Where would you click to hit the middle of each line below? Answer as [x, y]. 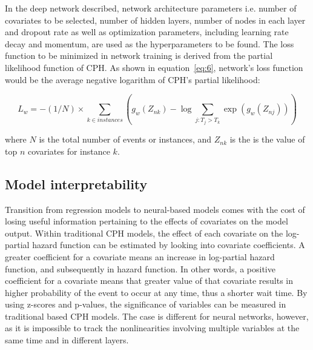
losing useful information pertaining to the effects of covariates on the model [147, 221]
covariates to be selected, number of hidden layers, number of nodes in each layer [155, 20]
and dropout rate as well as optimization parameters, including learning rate [147, 32]
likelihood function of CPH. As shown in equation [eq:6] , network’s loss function [154, 67]
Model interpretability [76, 183]
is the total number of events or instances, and [125, 139]
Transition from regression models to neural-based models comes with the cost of [155, 209]
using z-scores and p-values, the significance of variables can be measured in [146, 304]
